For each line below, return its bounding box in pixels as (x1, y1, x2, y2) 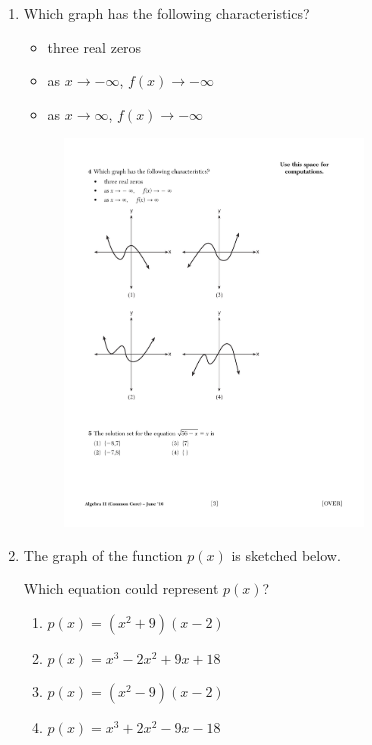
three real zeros (47, 36, 142, 57)
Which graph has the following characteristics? (23, 3, 310, 23)
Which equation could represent (23, 578, 219, 599)
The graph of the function (23, 544, 183, 565)
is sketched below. (231, 544, 341, 565)
